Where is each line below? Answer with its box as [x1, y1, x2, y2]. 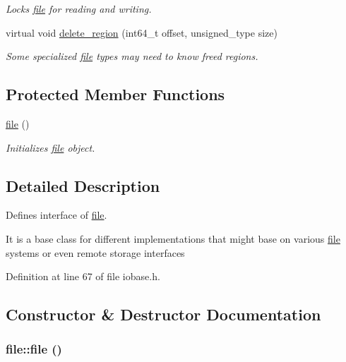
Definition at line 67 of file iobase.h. [6, 269, 160, 284]
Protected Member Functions [6, 83, 225, 105]
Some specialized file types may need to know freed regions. [6, 49, 258, 64]
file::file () [6, 340, 62, 358]
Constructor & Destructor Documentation [6, 303, 321, 325]
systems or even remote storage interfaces [6, 245, 185, 260]
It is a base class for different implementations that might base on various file [6, 231, 340, 246]
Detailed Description [6, 174, 160, 196]
